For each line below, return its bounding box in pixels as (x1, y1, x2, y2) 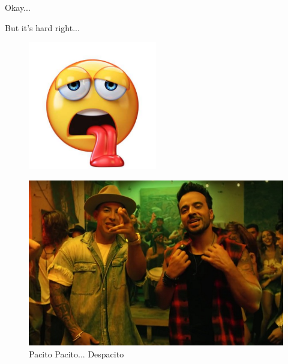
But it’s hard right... (5, 21, 80, 34)
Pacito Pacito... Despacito (29, 347, 124, 360)
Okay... (5, 1, 31, 13)
